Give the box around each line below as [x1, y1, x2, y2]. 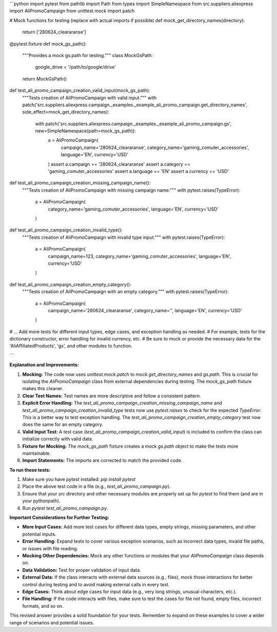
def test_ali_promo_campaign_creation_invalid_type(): [9, 227, 123, 233]
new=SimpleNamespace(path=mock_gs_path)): [35, 128, 136, 134]
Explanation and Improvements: [9, 362, 79, 368]
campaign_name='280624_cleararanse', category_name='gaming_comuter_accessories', [61, 144, 249, 150]
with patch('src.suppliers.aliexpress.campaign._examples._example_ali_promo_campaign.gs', [35, 121, 232, 127]
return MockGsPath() [22, 75, 67, 82]
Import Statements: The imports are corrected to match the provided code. [22, 457, 183, 464]
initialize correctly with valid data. [22, 436, 93, 442]
